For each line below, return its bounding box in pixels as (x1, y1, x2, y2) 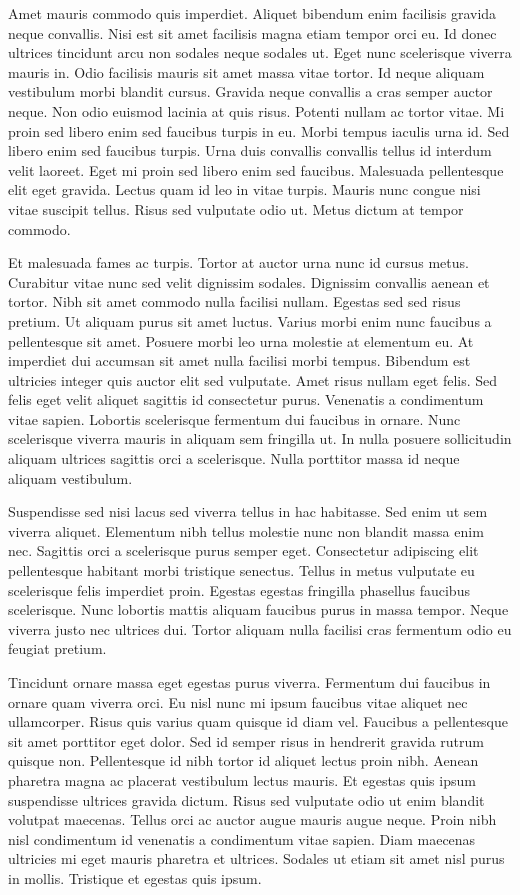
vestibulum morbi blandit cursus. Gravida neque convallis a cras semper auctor (8, 81, 493, 102)
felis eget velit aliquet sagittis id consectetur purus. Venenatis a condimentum (8, 389, 484, 410)
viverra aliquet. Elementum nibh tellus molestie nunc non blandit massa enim (8, 520, 484, 541)
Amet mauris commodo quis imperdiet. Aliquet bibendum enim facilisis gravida (8, 3, 497, 23)
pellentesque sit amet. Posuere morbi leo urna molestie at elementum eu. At (8, 330, 474, 351)
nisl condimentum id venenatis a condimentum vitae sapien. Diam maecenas (8, 828, 476, 849)
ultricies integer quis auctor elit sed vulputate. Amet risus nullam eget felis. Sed (8, 369, 498, 390)
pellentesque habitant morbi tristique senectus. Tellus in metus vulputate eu (8, 560, 475, 581)
